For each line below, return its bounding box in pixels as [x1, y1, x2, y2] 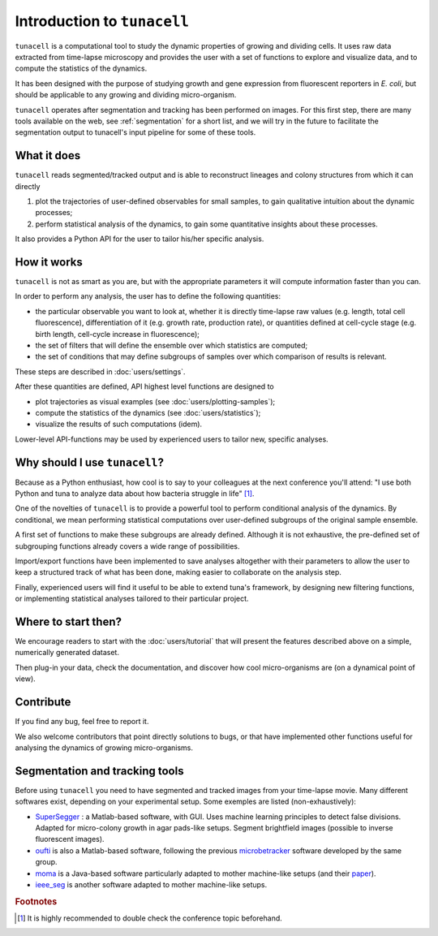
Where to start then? [15, 615, 122, 628]
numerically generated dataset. [15, 648, 119, 658]
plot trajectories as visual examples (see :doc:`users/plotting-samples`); [35, 396, 276, 406]
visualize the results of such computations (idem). [35, 419, 203, 429]
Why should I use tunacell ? [15, 455, 164, 469]
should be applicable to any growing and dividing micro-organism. [15, 90, 237, 100]
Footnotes [15, 895, 58, 907]
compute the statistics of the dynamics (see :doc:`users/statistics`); [35, 408, 261, 417]
